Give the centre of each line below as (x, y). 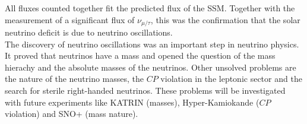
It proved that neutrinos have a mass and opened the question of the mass (140, 55)
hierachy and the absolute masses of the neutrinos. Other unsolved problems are (151, 67)
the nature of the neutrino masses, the (75, 79)
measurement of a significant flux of (70, 19)
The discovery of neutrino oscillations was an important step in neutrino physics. (152, 44)
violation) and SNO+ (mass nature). (72, 114)
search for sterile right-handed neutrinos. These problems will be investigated (145, 90)
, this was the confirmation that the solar (225, 19)
